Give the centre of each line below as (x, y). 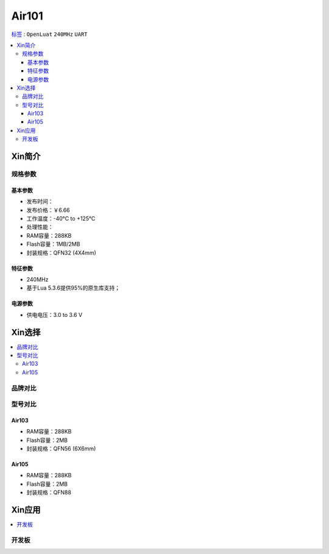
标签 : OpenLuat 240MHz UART (49, 34)
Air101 (27, 16)
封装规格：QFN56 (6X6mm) (61, 449)
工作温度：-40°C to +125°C (61, 218)
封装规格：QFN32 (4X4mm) (62, 252)
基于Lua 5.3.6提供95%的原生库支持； (73, 288)
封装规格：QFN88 (49, 492)
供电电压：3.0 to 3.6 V (54, 314)
